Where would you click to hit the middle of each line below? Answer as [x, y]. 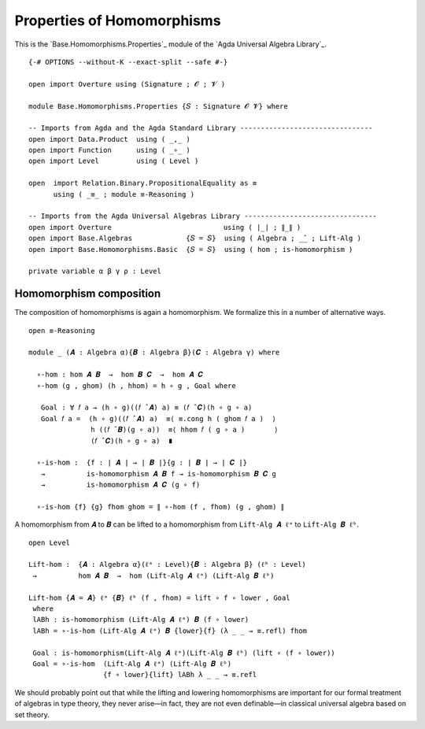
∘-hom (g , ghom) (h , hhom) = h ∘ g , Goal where [136, 385]
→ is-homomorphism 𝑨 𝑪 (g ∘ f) [120, 485]
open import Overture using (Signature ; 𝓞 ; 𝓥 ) [127, 84]
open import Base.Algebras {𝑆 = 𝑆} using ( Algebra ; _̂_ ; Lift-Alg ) [195, 239]
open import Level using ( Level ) [114, 161]
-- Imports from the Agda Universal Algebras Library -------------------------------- [203, 216]
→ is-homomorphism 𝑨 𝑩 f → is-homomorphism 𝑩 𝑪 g [159, 474]
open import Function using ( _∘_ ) [109, 150]
